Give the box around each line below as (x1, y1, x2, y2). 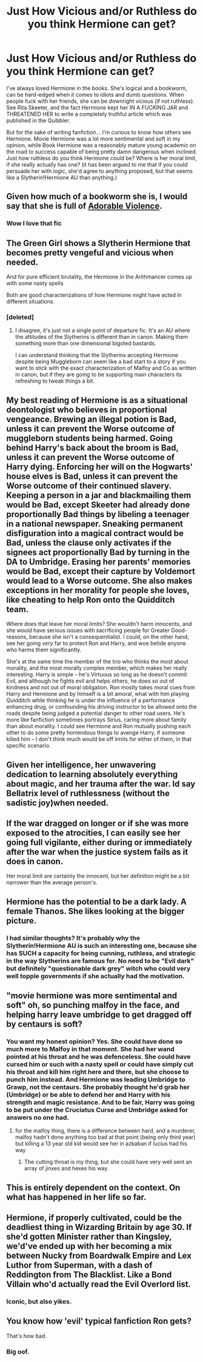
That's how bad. (6, 1332, 47, 1339)
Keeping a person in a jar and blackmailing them (6, 490, 191, 500)
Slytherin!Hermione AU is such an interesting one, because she (6, 941, 197, 950)
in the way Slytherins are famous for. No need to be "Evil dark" (6, 956, 195, 965)
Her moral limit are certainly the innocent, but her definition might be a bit (6, 872, 190, 880)
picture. (6, 916, 37, 926)
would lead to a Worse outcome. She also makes (6, 575, 193, 586)
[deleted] (6, 313, 35, 321)
